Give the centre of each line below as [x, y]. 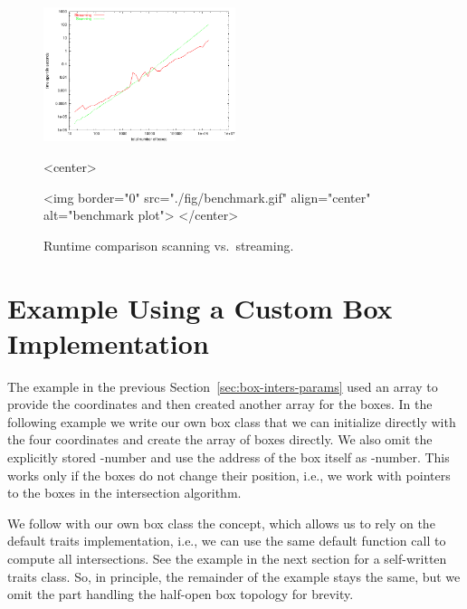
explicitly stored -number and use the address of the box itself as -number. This [229, 457]
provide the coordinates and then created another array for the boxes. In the [220, 404]
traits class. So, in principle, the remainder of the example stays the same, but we [234, 576]
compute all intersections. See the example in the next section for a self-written [227, 559]
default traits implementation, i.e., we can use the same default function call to [227, 541]
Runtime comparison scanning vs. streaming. [169, 245]
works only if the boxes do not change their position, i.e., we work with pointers [229, 475]
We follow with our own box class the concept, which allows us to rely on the [221, 523]
